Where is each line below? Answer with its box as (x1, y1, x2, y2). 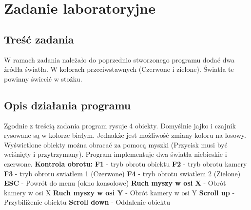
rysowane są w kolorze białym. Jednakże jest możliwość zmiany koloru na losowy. (4, 130, 246, 140)
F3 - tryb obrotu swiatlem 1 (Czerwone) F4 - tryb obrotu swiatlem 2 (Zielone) (4, 168, 241, 178)
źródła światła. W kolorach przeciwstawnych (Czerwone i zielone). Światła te (4, 64, 234, 74)
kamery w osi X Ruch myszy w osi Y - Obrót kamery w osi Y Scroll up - (4, 187, 235, 197)
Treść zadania (4, 31, 74, 46)
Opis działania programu (4, 97, 131, 112)
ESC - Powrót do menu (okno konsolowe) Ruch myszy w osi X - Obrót (4, 178, 226, 188)
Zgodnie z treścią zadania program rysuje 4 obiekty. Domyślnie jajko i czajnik (4, 120, 236, 130)
